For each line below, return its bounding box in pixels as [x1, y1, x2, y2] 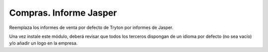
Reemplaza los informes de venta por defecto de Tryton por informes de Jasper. [9, 25, 174, 30]
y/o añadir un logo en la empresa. [9, 40, 78, 46]
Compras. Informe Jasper [9, 7, 117, 18]
